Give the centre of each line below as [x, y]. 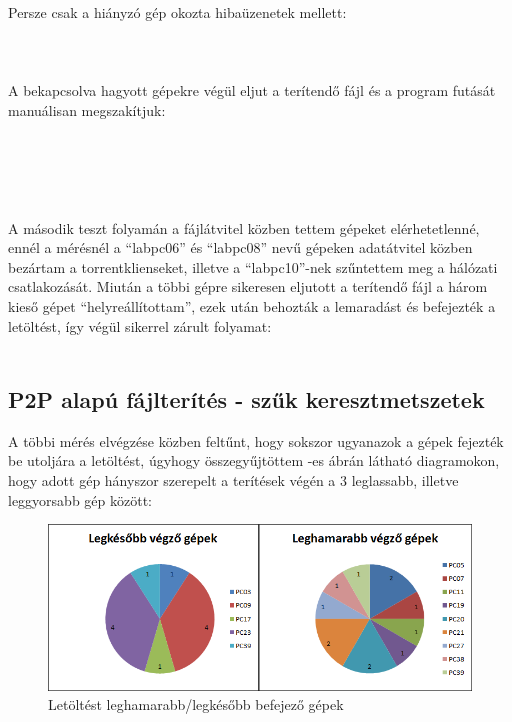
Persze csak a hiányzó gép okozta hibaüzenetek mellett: [177, 12]
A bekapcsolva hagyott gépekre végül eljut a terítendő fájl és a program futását [252, 90]
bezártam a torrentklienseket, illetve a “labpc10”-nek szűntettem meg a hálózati [253, 266]
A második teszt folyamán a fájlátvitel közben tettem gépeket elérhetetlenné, [244, 227]
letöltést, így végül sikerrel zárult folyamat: [140, 325]
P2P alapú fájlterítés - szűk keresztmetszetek [246, 399]
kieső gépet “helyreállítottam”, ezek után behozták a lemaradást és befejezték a [252, 305]
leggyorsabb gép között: [80, 499]
